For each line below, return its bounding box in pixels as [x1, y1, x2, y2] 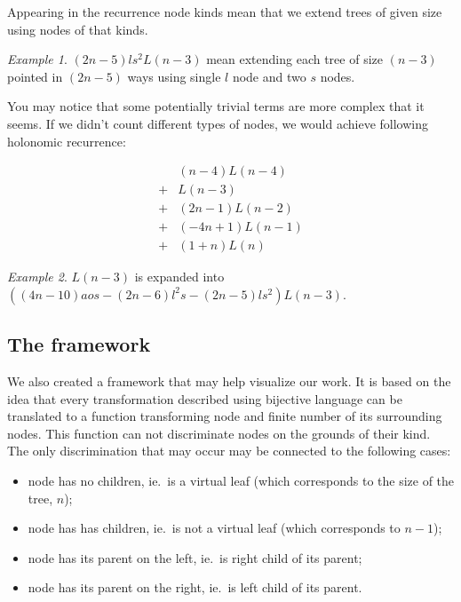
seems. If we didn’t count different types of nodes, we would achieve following [7, 114, 428, 132]
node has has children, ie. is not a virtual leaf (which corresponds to [28, 519, 401, 537]
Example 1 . [7, 50, 68, 68]
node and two [232, 67, 306, 85]
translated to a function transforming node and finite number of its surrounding [7, 407, 442, 425]
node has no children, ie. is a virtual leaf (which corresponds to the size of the [28, 471, 455, 490]
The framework [7, 330, 151, 358]
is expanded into [134, 267, 225, 286]
